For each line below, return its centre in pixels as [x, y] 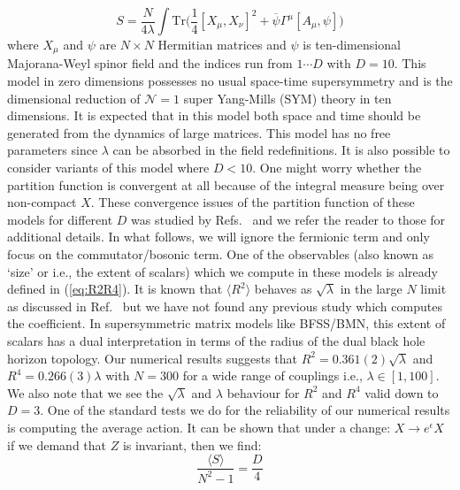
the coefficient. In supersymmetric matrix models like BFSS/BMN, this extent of [226, 323]
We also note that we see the [85, 392]
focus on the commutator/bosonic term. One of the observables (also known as [220, 253]
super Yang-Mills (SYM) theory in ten [287, 98]
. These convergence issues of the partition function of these [253, 202]
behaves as [283, 289]
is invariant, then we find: [192, 444]
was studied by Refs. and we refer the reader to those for [288, 219]
